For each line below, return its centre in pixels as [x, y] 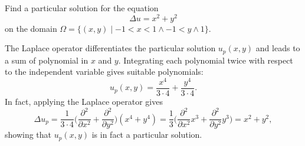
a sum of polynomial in [47, 60]
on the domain [31, 28]
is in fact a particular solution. [147, 135]
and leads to [278, 48]
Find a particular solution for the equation [82, 8]
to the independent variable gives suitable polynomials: [104, 72]
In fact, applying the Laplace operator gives [84, 102]
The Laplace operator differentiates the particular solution [110, 48]
